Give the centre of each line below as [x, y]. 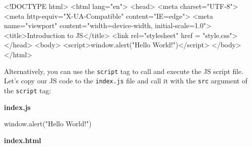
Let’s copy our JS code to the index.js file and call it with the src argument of [126, 81]
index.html [23, 140]
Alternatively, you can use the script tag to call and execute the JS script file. [124, 71]
